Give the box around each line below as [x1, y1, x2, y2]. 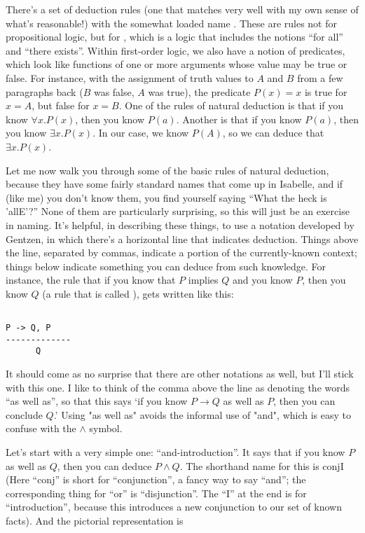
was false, [93, 84, 135, 99]
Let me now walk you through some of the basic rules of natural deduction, [6, 162, 329, 177]
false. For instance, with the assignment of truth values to [6, 70, 254, 85]
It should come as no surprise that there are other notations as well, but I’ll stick [6, 366, 354, 381]
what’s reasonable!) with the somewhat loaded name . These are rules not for [6, 15, 338, 30]
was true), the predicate [148, 84, 251, 99]
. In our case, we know [92, 125, 189, 140]
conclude [6, 407, 43, 422]
